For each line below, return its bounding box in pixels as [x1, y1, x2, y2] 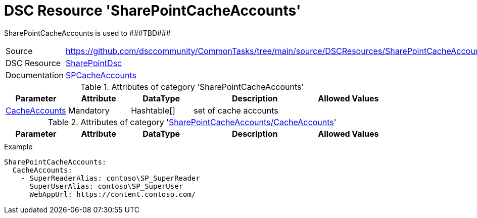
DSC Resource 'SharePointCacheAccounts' [4, 2, 301, 19]
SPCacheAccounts [66, 70, 136, 80]
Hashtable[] [131, 105, 175, 116]
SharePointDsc [66, 58, 122, 68]
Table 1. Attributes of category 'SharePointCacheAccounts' [80, 81, 304, 92]
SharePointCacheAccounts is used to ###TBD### [4, 28, 171, 37]
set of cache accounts [194, 105, 278, 116]
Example [4, 142, 33, 151]
